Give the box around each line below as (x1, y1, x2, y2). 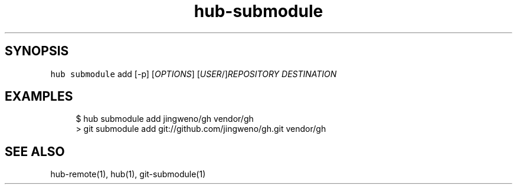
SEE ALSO (5, 144, 65, 159)
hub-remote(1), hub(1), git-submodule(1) (50, 169, 206, 180)
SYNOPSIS (5, 44, 69, 59)
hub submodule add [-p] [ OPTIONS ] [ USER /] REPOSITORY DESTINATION (50, 68, 337, 79)
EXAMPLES (5, 89, 73, 104)
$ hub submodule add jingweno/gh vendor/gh (76, 114, 254, 124)
